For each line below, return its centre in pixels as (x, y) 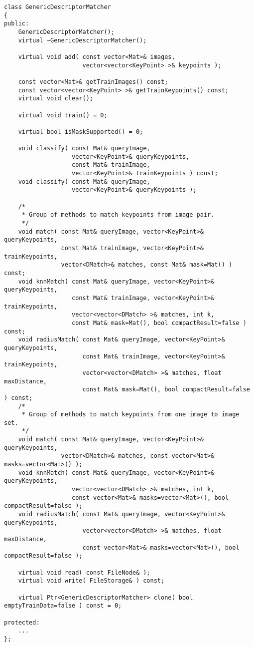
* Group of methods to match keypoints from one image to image (130, 415)
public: (17, 24)
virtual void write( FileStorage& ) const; (91, 581)
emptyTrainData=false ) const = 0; (63, 606)
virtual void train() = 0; (63, 115)
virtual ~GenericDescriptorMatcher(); (82, 40)
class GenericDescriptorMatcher (58, 7)
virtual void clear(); (56, 99)
